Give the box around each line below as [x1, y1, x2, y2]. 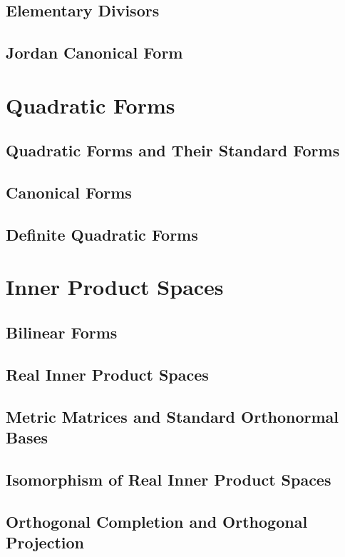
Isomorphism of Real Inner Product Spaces [6, 468, 331, 490]
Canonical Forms [6, 181, 132, 204]
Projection [6, 531, 84, 553]
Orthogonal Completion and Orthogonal [6, 510, 308, 532]
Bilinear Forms [6, 321, 118, 343]
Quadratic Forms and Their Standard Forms [6, 139, 340, 161]
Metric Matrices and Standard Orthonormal [6, 405, 339, 427]
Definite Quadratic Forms [6, 223, 198, 245]
